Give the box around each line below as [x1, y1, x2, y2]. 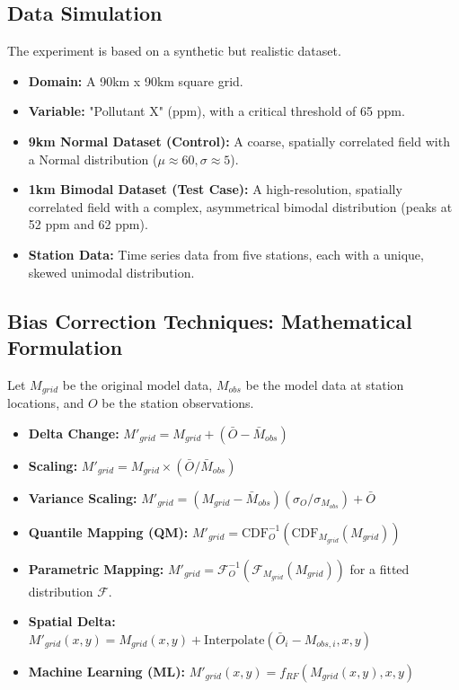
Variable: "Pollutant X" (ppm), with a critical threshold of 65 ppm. [28, 102, 405, 120]
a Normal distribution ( [28, 149, 158, 168]
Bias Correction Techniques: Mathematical [7, 306, 412, 334]
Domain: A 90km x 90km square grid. [28, 71, 243, 90]
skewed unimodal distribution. [28, 262, 195, 281]
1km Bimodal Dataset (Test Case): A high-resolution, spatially [28, 180, 402, 199]
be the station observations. [102, 394, 254, 412]
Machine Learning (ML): [28, 661, 185, 680]
